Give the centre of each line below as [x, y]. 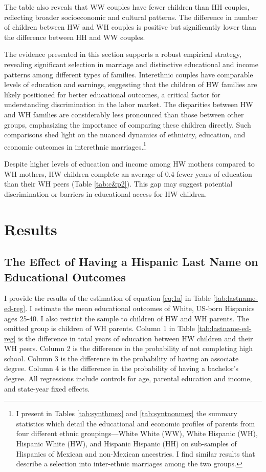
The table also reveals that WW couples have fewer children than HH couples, [127, 7]
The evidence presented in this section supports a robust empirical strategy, [123, 54]
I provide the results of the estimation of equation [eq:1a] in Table [108, 298]
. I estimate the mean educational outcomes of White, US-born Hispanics [140, 308]
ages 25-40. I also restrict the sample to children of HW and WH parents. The [127, 318]
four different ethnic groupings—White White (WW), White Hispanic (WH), [137, 433]
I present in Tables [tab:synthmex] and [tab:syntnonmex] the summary [127, 413]
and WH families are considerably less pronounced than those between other [124, 114]
